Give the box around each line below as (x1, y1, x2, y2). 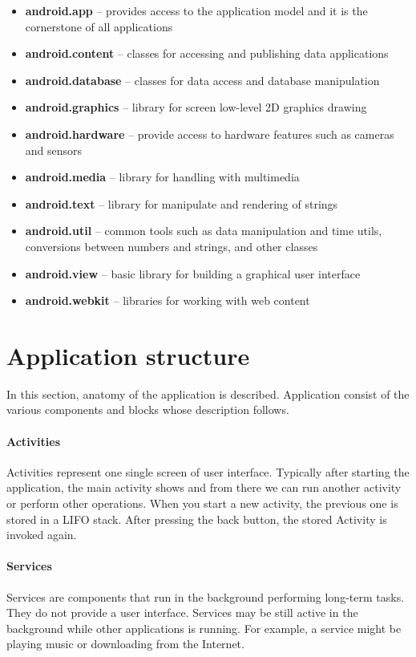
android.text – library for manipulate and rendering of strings (25, 195, 338, 212)
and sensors (25, 141, 83, 158)
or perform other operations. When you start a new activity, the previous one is (6, 495, 398, 512)
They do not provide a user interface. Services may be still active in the (6, 604, 358, 621)
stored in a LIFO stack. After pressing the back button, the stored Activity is (6, 510, 387, 527)
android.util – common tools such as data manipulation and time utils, (25, 222, 382, 239)
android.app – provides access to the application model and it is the (25, 2, 368, 18)
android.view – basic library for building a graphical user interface (25, 265, 361, 282)
